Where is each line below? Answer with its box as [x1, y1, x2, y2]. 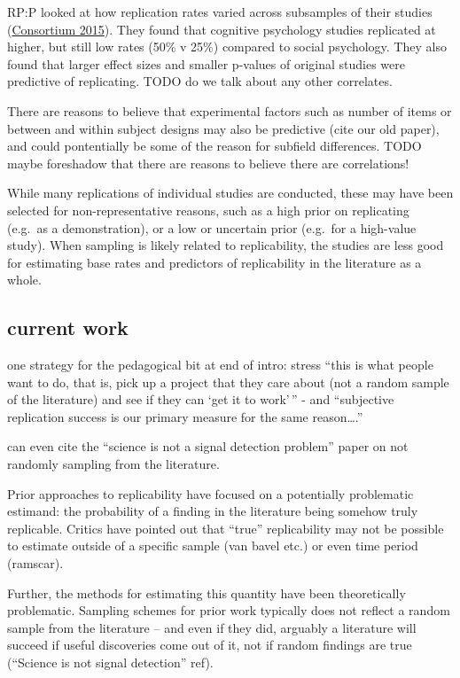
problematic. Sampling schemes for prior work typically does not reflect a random [7, 601, 450, 620]
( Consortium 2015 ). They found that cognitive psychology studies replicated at [7, 19, 436, 38]
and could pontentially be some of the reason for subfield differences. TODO [7, 136, 422, 155]
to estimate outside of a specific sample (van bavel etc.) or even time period [7, 536, 418, 555]
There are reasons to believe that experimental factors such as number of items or [7, 101, 452, 120]
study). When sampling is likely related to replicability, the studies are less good [7, 236, 444, 254]
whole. [7, 270, 42, 289]
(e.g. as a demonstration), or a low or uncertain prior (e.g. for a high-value [7, 218, 417, 237]
